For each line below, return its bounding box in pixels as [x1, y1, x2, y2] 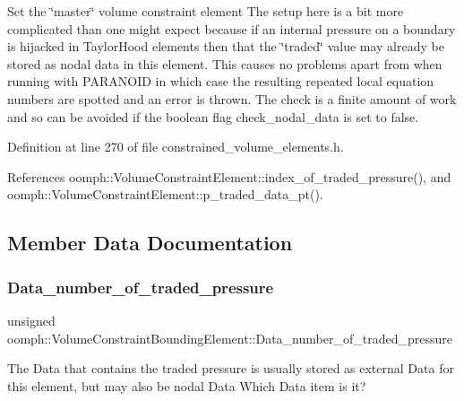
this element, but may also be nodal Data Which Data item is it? [7, 376, 366, 395]
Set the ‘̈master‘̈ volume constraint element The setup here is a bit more [7, 2, 404, 20]
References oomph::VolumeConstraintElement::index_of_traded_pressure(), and [7, 167, 451, 186]
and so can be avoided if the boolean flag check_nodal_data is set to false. [7, 107, 419, 126]
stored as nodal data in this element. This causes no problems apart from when [7, 54, 443, 73]
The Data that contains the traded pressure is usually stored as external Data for [7, 359, 454, 378]
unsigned [7, 310, 56, 329]
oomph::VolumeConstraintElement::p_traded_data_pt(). [7, 185, 323, 204]
